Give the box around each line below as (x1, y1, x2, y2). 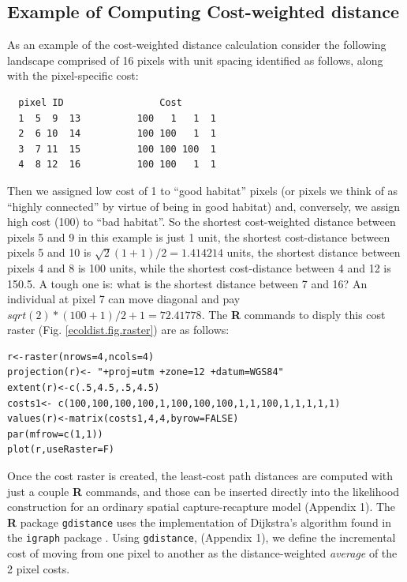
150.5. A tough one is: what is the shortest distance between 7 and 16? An (7, 275, 368, 291)
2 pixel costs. (7, 560, 70, 576)
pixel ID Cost (18, 96, 182, 108)
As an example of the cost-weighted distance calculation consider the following (7, 36, 386, 53)
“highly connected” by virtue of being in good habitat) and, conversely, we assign (7, 197, 401, 214)
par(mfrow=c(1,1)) (7, 428, 103, 440)
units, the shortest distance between (226, 244, 401, 261)
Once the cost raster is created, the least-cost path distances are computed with (7, 467, 394, 484)
